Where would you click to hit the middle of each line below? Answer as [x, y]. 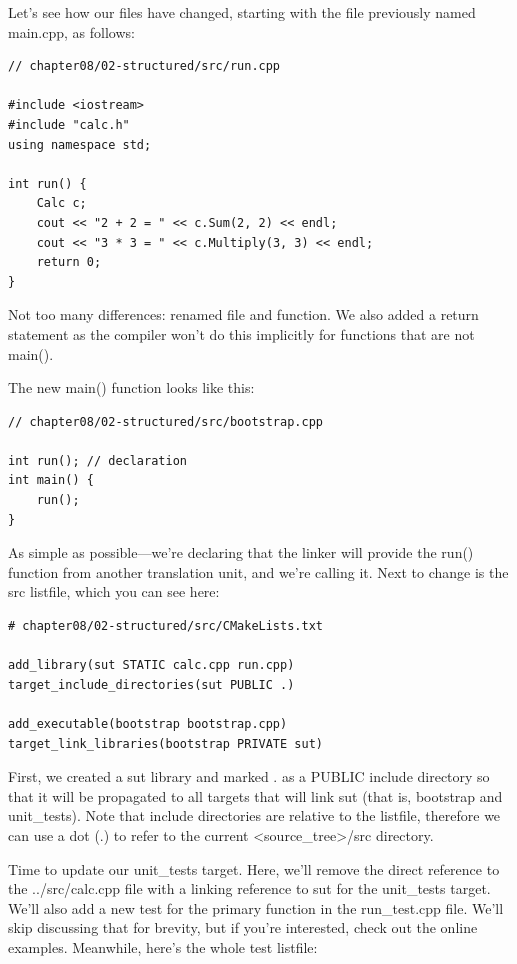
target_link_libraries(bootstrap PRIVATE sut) [165, 743]
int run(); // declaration [97, 460]
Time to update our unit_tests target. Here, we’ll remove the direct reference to [254, 868]
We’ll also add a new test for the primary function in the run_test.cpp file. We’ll [256, 907]
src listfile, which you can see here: [114, 591]
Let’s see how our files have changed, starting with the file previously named [242, 12]
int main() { [51, 480]
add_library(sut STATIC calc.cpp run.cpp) [151, 665]
